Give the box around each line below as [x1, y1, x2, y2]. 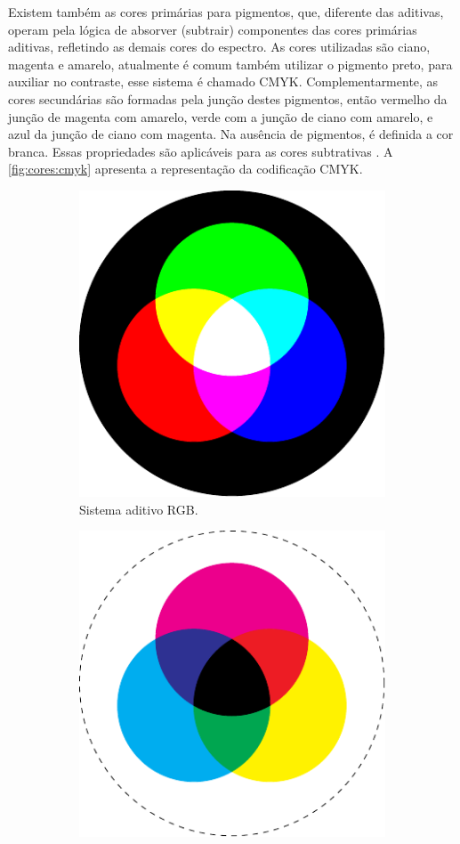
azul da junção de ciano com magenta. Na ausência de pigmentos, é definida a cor [8, 125, 454, 143]
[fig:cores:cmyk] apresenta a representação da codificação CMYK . [8, 159, 363, 178]
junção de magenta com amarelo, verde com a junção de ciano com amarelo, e [8, 107, 433, 126]
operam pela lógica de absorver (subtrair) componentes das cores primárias [8, 20, 417, 38]
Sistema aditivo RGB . [79, 499, 198, 518]
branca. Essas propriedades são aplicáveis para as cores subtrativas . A [8, 142, 393, 160]
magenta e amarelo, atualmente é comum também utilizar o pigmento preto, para [8, 54, 453, 73]
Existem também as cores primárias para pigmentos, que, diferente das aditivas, [8, 3, 444, 20]
